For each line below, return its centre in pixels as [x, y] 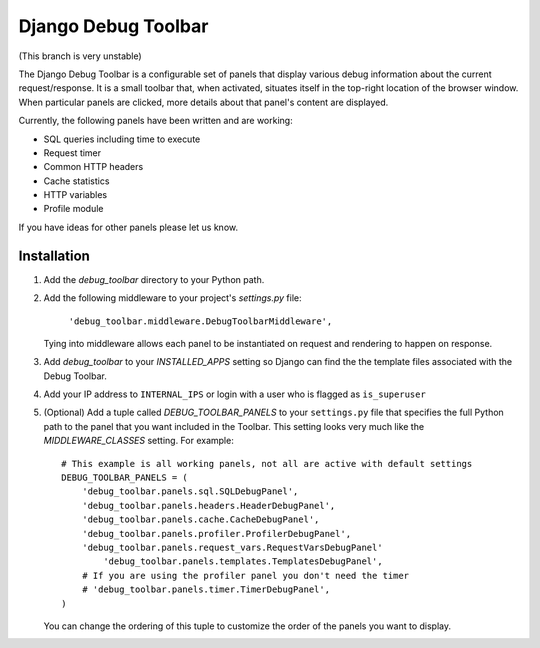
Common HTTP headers [93, 167]
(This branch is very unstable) [80, 56]
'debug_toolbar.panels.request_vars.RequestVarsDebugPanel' [232, 547]
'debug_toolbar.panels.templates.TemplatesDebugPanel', [243, 561]
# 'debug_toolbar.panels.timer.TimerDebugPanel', [205, 589]
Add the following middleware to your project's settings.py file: [172, 298]
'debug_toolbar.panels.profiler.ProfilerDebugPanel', [216, 533]
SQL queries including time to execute [122, 139]
